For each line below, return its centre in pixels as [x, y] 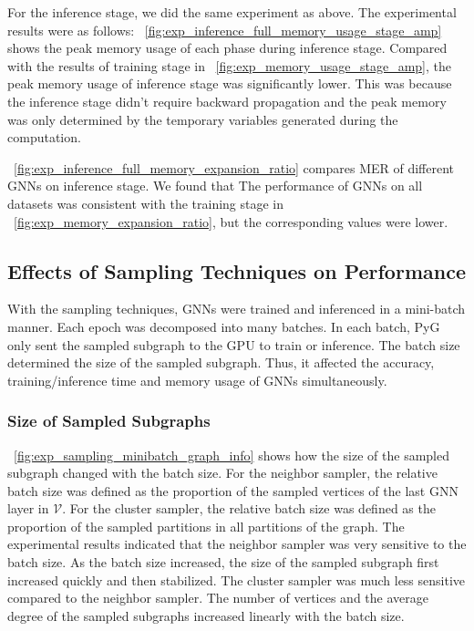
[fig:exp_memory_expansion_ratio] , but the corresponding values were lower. [231, 221]
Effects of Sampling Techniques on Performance [237, 270]
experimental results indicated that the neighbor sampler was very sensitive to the [237, 544]
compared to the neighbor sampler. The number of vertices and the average [218, 598]
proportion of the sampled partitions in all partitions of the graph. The [206, 526]
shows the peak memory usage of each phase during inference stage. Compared [227, 48]
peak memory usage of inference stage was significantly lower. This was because [230, 83]
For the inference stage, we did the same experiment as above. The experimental [232, 12]
